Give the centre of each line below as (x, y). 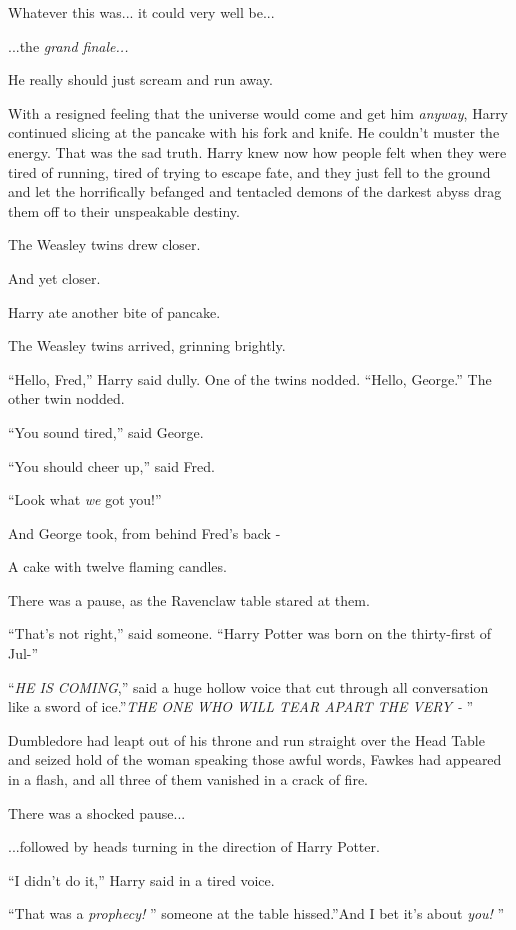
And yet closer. (54, 277)
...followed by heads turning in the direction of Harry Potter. (194, 846)
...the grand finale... (68, 45)
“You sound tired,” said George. (106, 431)
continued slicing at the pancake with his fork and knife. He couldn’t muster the (254, 132)
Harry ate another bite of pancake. (114, 311)
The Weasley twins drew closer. (104, 244)
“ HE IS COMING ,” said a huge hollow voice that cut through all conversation (248, 686)
